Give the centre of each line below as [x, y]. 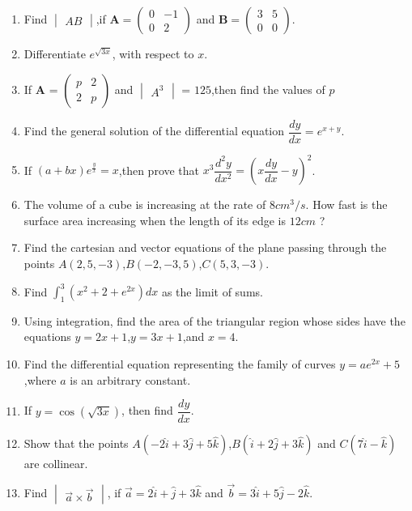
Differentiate [55, 53]
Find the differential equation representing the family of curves [180, 364]
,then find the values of [268, 89]
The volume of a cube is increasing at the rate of [145, 204]
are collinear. [56, 464]
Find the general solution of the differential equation [154, 131]
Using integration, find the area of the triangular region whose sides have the [214, 320]
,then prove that [159, 170]
